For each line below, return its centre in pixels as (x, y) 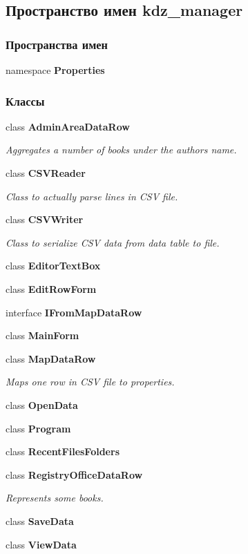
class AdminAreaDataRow (68, 126)
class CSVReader (46, 173)
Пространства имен (57, 44)
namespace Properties (55, 70)
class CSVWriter (45, 219)
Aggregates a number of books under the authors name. (121, 150)
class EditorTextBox (53, 266)
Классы (25, 101)
